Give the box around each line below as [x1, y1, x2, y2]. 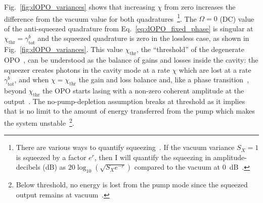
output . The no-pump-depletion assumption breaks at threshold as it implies [4, 95, 245, 106]
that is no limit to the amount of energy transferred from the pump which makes [4, 106, 255, 116]
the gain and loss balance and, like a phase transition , [78, 74, 249, 85]
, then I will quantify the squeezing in [94, 151, 211, 162]
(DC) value [220, 13, 254, 24]
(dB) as [42, 162, 66, 172]
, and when [14, 74, 49, 85]
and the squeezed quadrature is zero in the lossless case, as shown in [37, 33, 249, 43]
